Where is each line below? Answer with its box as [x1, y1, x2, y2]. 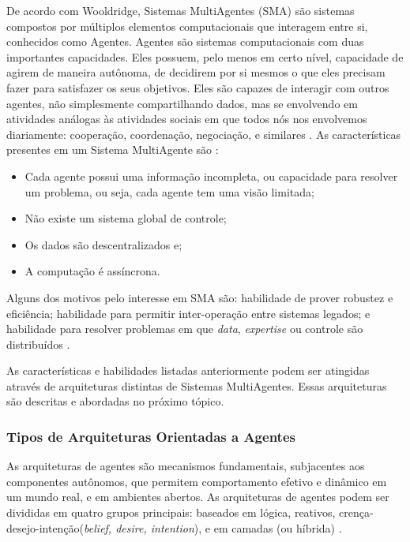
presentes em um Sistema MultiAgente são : [6, 141, 219, 158]
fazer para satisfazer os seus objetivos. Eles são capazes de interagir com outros [6, 79, 389, 95]
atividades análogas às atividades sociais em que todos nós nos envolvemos [6, 110, 367, 127]
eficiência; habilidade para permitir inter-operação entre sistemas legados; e [6, 305, 371, 321]
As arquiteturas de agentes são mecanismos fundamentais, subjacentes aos [6, 458, 365, 474]
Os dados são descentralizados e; [24, 236, 182, 252]
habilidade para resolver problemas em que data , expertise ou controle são [6, 320, 363, 337]
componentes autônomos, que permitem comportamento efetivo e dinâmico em [6, 473, 387, 489]
